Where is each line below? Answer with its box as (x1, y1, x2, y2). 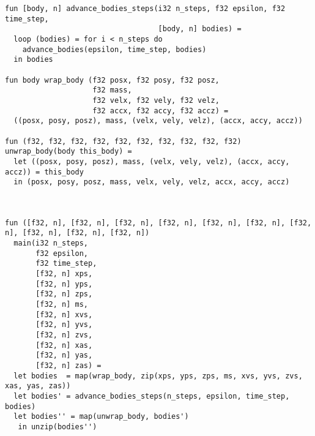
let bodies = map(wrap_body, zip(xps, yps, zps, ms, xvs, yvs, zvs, (13, 371, 303, 380)
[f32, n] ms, (35, 300, 89, 309)
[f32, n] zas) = (35, 361, 102, 370)
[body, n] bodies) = (158, 24, 242, 34)
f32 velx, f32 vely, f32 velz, (92, 96, 220, 105)
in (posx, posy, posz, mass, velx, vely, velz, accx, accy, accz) (13, 178, 290, 187)
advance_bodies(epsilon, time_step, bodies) (22, 45, 207, 54)
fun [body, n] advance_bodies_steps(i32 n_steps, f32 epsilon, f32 (5, 4, 286, 13)
